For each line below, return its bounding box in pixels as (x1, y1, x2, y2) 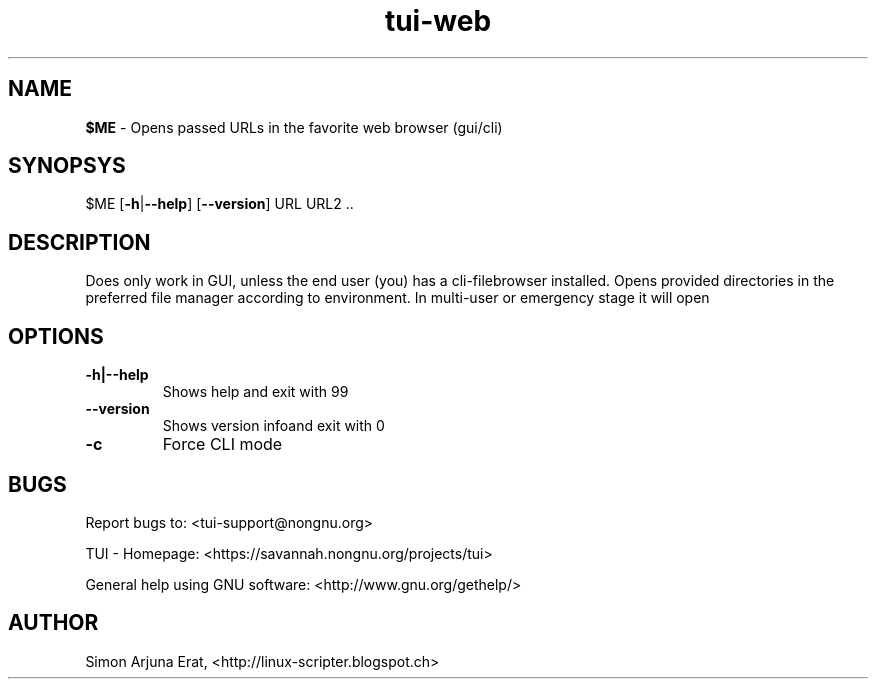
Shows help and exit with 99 (162, 383, 349, 401)
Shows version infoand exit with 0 (162, 417, 385, 435)
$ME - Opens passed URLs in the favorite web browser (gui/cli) (85, 118, 503, 136)
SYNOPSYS (8, 153, 126, 179)
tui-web (384, 4, 492, 38)
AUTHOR (8, 610, 99, 636)
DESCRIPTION (8, 229, 151, 255)
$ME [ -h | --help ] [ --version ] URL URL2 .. (85, 195, 354, 213)
